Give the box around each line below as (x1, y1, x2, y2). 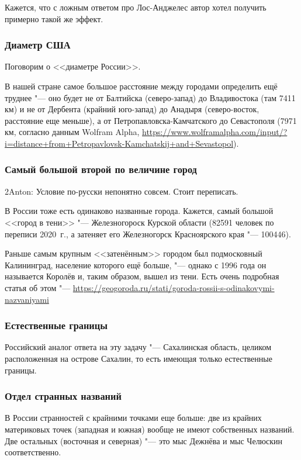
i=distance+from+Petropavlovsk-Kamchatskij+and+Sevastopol (5, 137, 234, 149)
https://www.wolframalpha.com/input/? (142, 126, 288, 138)
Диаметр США (5, 37, 71, 52)
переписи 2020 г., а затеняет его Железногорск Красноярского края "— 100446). (5, 227, 291, 240)
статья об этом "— (5, 281, 71, 293)
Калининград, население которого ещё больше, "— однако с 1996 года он (5, 258, 267, 271)
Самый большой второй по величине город (5, 162, 197, 177)
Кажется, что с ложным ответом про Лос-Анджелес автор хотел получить (5, 1, 267, 13)
